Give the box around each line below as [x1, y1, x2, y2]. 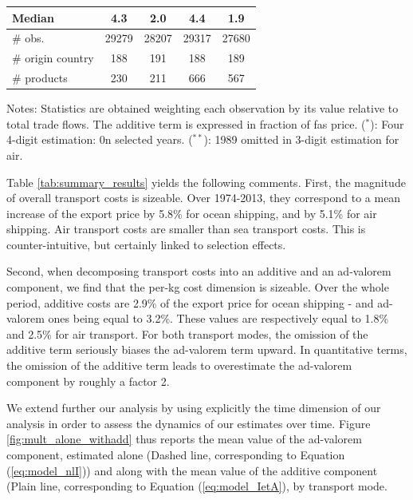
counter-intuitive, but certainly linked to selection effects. [6, 236, 286, 252]
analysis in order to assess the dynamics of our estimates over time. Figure [6, 415, 371, 431]
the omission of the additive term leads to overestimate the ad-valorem [6, 357, 352, 374]
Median [12, 9, 54, 26]
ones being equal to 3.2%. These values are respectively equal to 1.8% [48, 310, 389, 327]
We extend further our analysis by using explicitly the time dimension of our [6, 399, 381, 416]
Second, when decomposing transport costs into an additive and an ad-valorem [6, 263, 391, 280]
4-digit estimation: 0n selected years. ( [6, 131, 193, 148]
